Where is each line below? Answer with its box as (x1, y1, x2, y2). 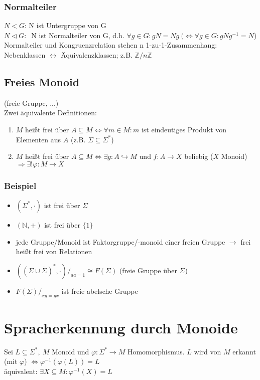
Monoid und (51, 346, 89, 356)
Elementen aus (16, 134, 61, 144)
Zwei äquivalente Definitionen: (4, 107, 97, 118)
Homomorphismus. (127, 346, 185, 356)
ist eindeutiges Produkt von (141, 124, 227, 134)
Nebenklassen (4, 50, 46, 60)
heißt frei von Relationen (16, 246, 92, 257)
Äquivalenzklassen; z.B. (61, 50, 133, 60)
